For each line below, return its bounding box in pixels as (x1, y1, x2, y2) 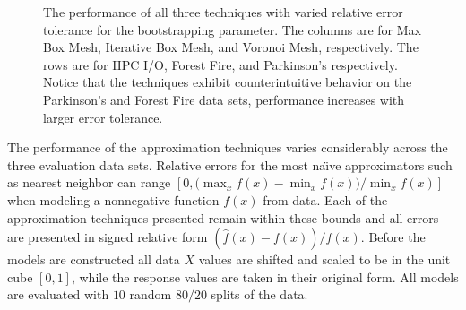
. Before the (360, 228, 426, 246)
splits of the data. (211, 285, 308, 304)
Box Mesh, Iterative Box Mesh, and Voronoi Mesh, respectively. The (43, 38, 419, 56)
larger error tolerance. (43, 108, 163, 126)
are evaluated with (7, 285, 109, 304)
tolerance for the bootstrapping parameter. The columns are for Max (43, 20, 422, 39)
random (129, 285, 172, 304)
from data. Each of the (263, 190, 388, 209)
